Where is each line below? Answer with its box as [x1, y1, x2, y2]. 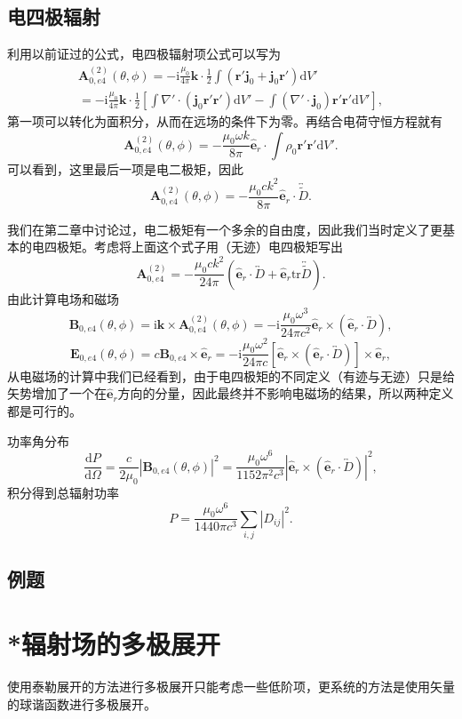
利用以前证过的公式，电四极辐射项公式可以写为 [7, 44, 281, 63]
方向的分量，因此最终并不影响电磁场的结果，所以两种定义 [117, 384, 454, 403]
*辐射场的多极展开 [7, 626, 221, 662]
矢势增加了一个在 [7, 384, 107, 403]
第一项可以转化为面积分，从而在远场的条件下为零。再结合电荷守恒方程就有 [7, 111, 442, 130]
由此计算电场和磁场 [7, 289, 119, 308]
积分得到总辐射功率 [7, 483, 119, 501]
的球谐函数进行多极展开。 [7, 694, 156, 713]
